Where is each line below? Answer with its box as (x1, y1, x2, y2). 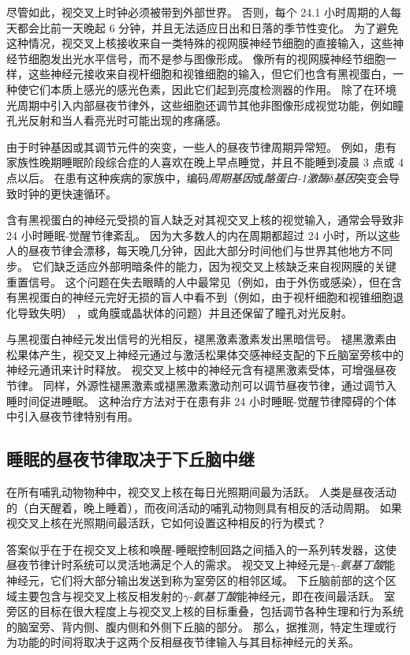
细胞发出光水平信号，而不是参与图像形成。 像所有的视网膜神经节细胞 (28, 50, 386, 66)
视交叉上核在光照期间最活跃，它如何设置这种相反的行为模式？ (6, 515, 326, 531)
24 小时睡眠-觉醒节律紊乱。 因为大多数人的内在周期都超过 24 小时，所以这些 (6, 226, 401, 243)
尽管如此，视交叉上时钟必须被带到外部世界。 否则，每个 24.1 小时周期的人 (6, 4, 390, 20)
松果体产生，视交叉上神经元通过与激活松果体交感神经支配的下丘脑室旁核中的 (6, 346, 404, 362)
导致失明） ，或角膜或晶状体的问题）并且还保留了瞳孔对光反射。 (17, 304, 352, 320)
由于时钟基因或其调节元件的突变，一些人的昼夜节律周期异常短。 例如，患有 (6, 138, 397, 155)
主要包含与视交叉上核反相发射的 (17, 587, 183, 604)
